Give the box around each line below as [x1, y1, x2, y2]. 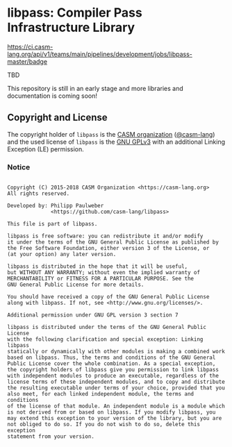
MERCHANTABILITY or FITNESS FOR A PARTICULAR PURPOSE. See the [7, 276, 194, 282]
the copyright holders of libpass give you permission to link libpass [7, 366, 219, 373]
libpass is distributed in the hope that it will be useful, [7, 263, 188, 270]
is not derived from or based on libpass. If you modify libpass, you [7, 409, 216, 416]
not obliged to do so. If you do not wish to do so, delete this [7, 421, 200, 428]
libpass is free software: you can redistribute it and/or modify [7, 233, 204, 240]
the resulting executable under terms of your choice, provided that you [7, 385, 226, 391]
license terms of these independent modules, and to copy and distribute [7, 378, 226, 386]
